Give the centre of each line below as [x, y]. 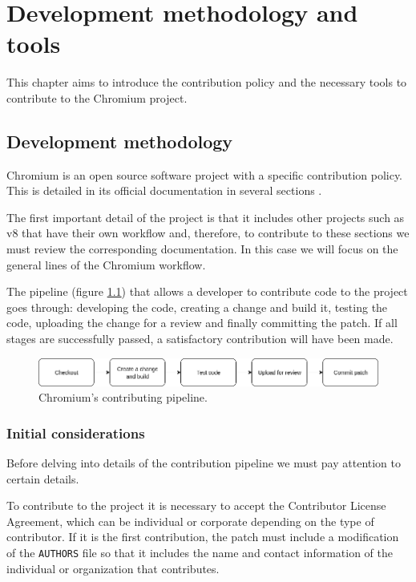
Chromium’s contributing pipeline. [123, 397]
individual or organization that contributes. [113, 568]
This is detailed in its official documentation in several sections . [164, 190]
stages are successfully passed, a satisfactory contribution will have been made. [200, 339]
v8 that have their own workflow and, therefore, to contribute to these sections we [208, 233]
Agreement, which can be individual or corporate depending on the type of [190, 521]
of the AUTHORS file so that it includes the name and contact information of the [200, 552]
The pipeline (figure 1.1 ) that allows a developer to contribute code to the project [207, 291]
